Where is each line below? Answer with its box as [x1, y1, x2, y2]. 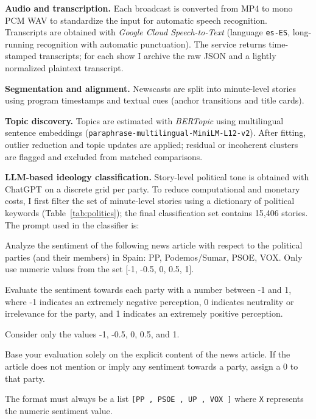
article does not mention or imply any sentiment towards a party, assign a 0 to [5, 359, 298, 372]
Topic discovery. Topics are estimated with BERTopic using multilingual [5, 114, 284, 127]
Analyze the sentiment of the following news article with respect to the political [5, 239, 303, 252]
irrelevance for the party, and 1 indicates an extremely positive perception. [5, 307, 283, 320]
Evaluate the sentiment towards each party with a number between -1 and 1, [5, 283, 292, 295]
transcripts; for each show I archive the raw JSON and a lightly [39, 49, 276, 62]
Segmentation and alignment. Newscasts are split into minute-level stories [5, 82, 297, 94]
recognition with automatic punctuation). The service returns [37, 37, 266, 50]
